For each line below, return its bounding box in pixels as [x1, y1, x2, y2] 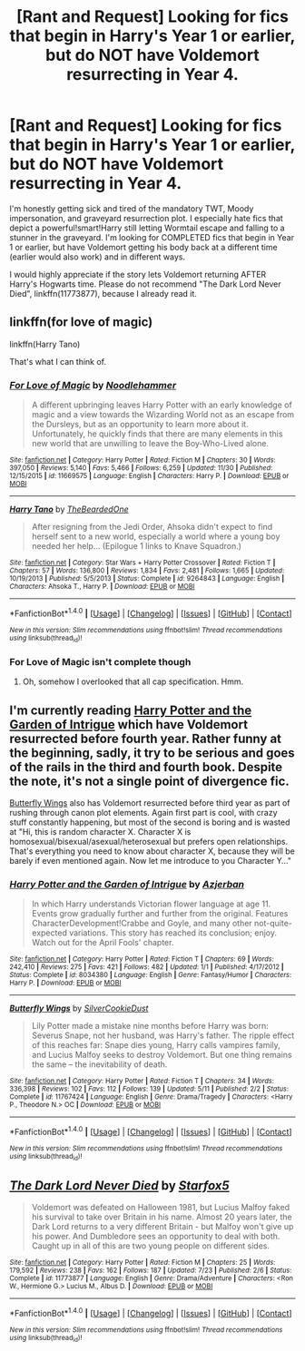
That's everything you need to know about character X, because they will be [9, 846, 295, 857]
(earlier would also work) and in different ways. [9, 251, 186, 262]
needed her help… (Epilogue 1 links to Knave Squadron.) [31, 541, 242, 552]
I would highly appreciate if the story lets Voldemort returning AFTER [9, 269, 267, 279]
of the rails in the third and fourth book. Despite [9, 759, 283, 775]
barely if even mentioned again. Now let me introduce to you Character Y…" [9, 856, 292, 866]
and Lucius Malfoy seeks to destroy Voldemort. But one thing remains [31, 1050, 292, 1061]
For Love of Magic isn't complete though [9, 655, 192, 668]
